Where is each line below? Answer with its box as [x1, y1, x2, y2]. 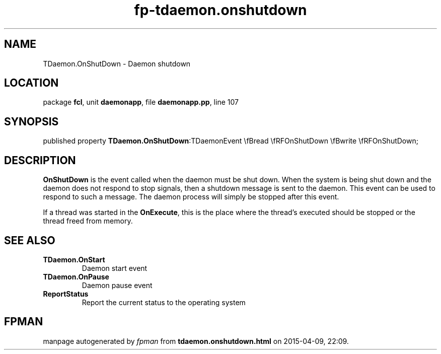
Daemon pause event [82, 280, 153, 290]
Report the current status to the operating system [82, 298, 246, 307]
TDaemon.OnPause [43, 272, 109, 281]
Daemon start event [82, 263, 148, 272]
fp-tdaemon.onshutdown [134, 2, 307, 19]
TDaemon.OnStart [43, 255, 105, 264]
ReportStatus [43, 289, 89, 298]
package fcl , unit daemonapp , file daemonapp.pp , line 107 [43, 98, 239, 107]
